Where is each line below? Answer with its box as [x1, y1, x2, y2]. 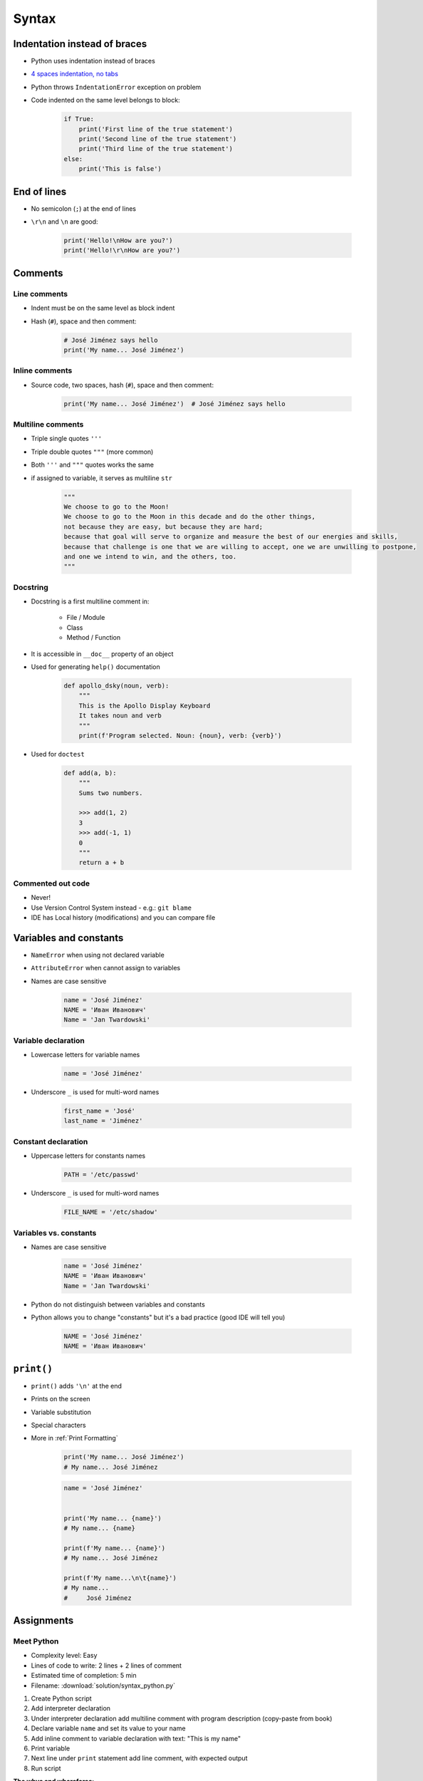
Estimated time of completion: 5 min [31, 1671, 137, 1680]
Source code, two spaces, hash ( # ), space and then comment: [31, 380, 214, 389]
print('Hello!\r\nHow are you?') [63, 246, 181, 254]
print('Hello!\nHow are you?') [63, 237, 174, 245]
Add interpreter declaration [31, 1704, 110, 1713]
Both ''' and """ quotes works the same [31, 460, 155, 469]
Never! [31, 893, 51, 902]
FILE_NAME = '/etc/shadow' [63, 1208, 158, 1216]
